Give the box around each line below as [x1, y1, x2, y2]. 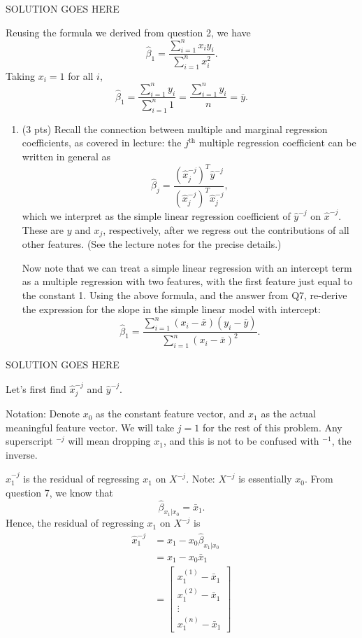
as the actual [261, 406, 317, 421]
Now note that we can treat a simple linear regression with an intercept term [22, 260, 352, 275]
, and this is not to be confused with [163, 434, 319, 448]
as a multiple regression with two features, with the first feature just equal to [22, 274, 353, 289]
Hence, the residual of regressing [6, 515, 144, 530]
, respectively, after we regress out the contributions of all [103, 222, 349, 237]
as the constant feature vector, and [96, 406, 245, 421]
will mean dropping [68, 434, 151, 448]
